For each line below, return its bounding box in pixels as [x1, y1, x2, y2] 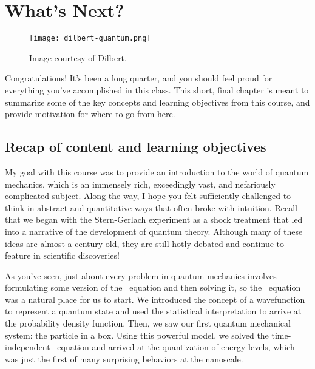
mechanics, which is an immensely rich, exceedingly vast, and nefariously [5, 177, 276, 190]
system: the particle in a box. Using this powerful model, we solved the [5, 328, 269, 341]
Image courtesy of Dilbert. [29, 51, 127, 64]
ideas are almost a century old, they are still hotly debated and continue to [5, 237, 285, 249]
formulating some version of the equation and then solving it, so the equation [5, 281, 301, 294]
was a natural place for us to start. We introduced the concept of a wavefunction [5, 293, 305, 305]
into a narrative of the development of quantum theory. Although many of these [5, 225, 303, 237]
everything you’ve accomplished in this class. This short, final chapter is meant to [5, 83, 309, 96]
